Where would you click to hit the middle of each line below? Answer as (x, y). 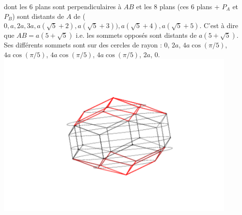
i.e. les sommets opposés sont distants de (136, 35)
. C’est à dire (219, 25)
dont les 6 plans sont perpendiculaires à (63, 6)
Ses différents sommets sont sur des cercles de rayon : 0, (87, 45)
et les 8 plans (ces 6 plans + (178, 6)
